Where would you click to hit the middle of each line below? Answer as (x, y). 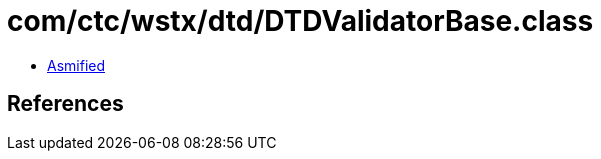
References (65, 104)
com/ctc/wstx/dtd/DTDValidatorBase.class (300, 21)
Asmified (76, 65)
